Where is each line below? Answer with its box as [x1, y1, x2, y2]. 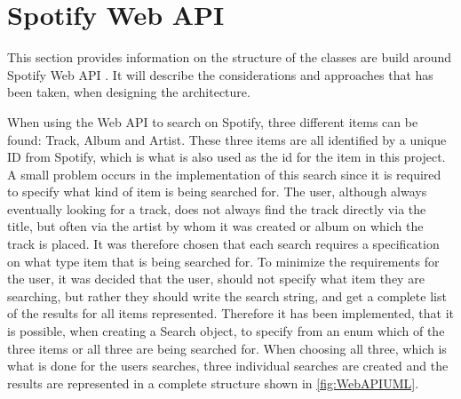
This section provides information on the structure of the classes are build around [7, 48, 452, 67]
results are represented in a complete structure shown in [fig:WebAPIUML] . [7, 373, 419, 392]
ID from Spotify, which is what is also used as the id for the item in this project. [7, 148, 446, 166]
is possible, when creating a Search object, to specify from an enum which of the [7, 322, 445, 340]
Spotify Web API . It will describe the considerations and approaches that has [7, 65, 433, 84]
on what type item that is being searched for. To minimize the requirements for [7, 251, 440, 270]
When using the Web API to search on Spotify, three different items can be [7, 112, 418, 131]
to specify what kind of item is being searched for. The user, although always [7, 182, 427, 201]
